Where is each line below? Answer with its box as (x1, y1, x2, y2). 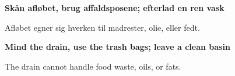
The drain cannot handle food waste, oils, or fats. (5, 60, 181, 72)
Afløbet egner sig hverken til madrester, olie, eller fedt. (5, 21, 200, 33)
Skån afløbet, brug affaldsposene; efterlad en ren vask (5, 2, 225, 13)
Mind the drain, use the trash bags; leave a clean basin (5, 41, 230, 53)
